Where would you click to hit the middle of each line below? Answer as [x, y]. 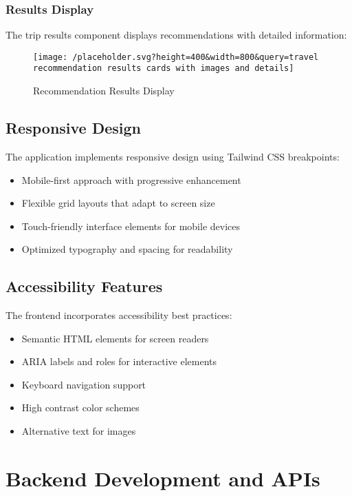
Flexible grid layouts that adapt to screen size [118, 203]
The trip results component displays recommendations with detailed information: [176, 35]
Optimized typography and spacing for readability [127, 249]
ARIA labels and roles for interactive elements [119, 361]
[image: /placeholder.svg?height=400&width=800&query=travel [176, 57]
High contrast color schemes [80, 407]
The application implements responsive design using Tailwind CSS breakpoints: [173, 156]
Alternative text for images [79, 431]
